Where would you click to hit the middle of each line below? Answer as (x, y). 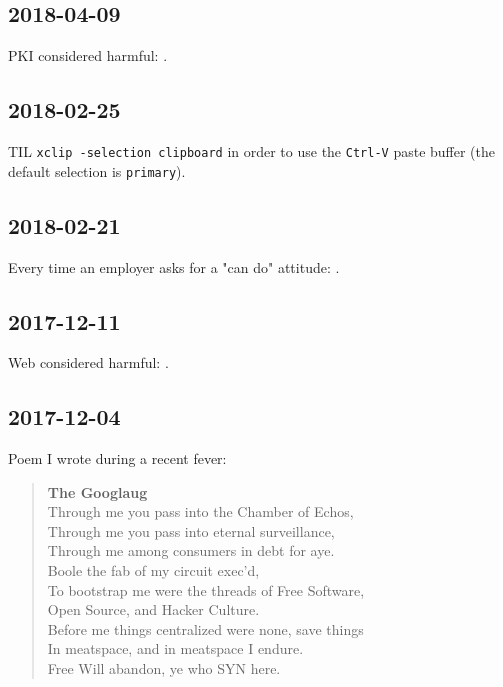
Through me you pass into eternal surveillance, (191, 530)
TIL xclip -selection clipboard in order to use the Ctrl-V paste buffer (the (251, 151)
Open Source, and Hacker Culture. (153, 609)
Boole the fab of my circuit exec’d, (153, 570)
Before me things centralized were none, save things (205, 628)
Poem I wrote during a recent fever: (117, 458)
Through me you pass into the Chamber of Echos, (200, 511)
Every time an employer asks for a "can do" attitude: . (174, 266)
